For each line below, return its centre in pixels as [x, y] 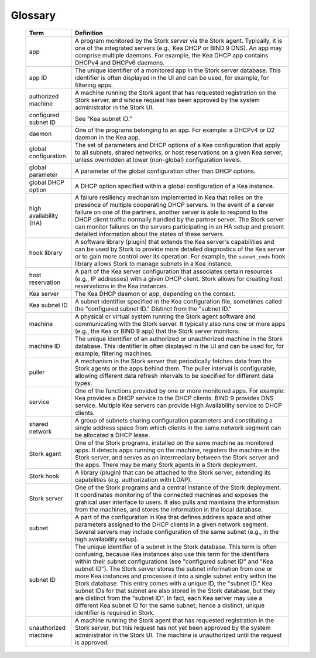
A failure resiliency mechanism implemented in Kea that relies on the [169, 197]
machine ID [45, 346]
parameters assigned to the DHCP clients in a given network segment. [171, 524]
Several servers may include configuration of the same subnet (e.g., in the [177, 531]
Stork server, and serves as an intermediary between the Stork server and [177, 457]
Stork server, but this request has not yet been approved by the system [173, 628]
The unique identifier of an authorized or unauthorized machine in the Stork [179, 339]
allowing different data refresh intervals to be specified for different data [174, 376]
